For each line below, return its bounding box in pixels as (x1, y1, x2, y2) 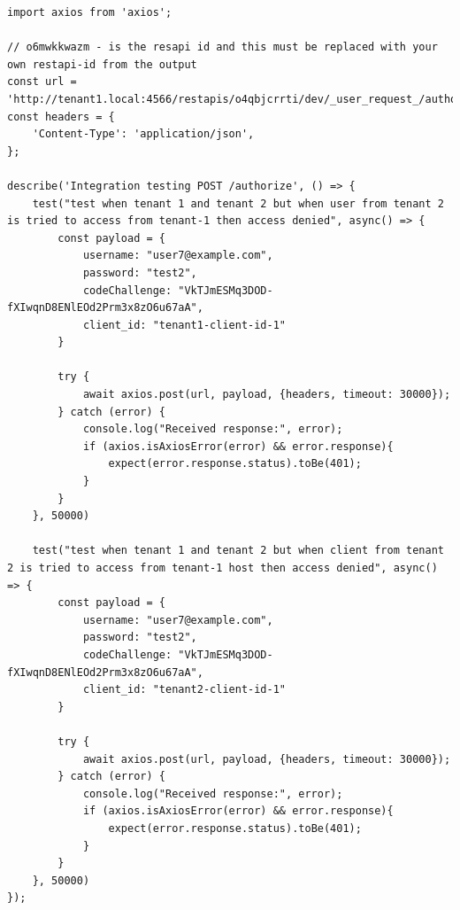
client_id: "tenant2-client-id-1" (82, 683, 286, 696)
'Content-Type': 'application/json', (32, 128, 255, 141)
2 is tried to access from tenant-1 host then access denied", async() (7, 562, 438, 574)
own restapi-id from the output (7, 58, 197, 71)
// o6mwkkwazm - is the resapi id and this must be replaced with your (7, 41, 438, 54)
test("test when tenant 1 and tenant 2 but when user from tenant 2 (32, 197, 444, 210)
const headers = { (7, 110, 115, 123)
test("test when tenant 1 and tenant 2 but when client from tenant (32, 544, 444, 557)
